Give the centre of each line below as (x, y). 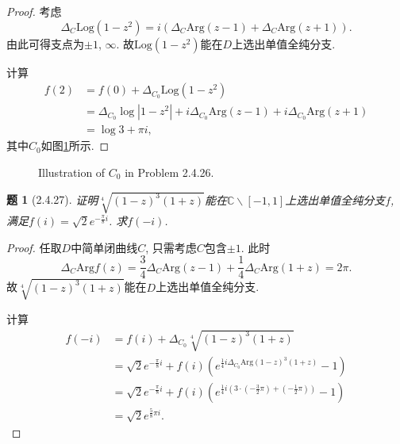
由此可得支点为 (45, 43)
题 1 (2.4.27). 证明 (52, 199)
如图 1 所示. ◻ (75, 145)
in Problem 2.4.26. (169, 172)
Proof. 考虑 (34, 11)
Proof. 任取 (34, 247)
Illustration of (72, 172)
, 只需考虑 (171, 247)
